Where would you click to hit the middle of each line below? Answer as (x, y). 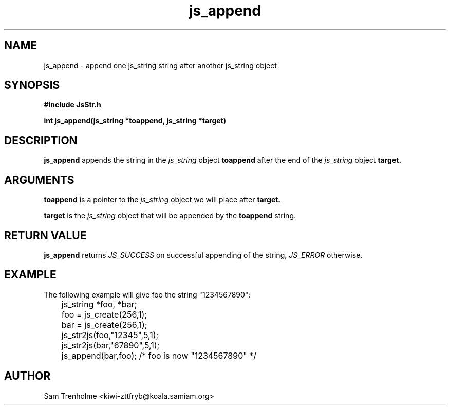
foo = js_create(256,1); (104, 314)
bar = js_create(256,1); (104, 324)
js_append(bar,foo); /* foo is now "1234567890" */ (159, 355)
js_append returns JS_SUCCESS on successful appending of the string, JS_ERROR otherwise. (203, 255)
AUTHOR (27, 376)
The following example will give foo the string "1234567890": (147, 294)
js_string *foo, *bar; (99, 304)
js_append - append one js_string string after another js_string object (160, 65)
